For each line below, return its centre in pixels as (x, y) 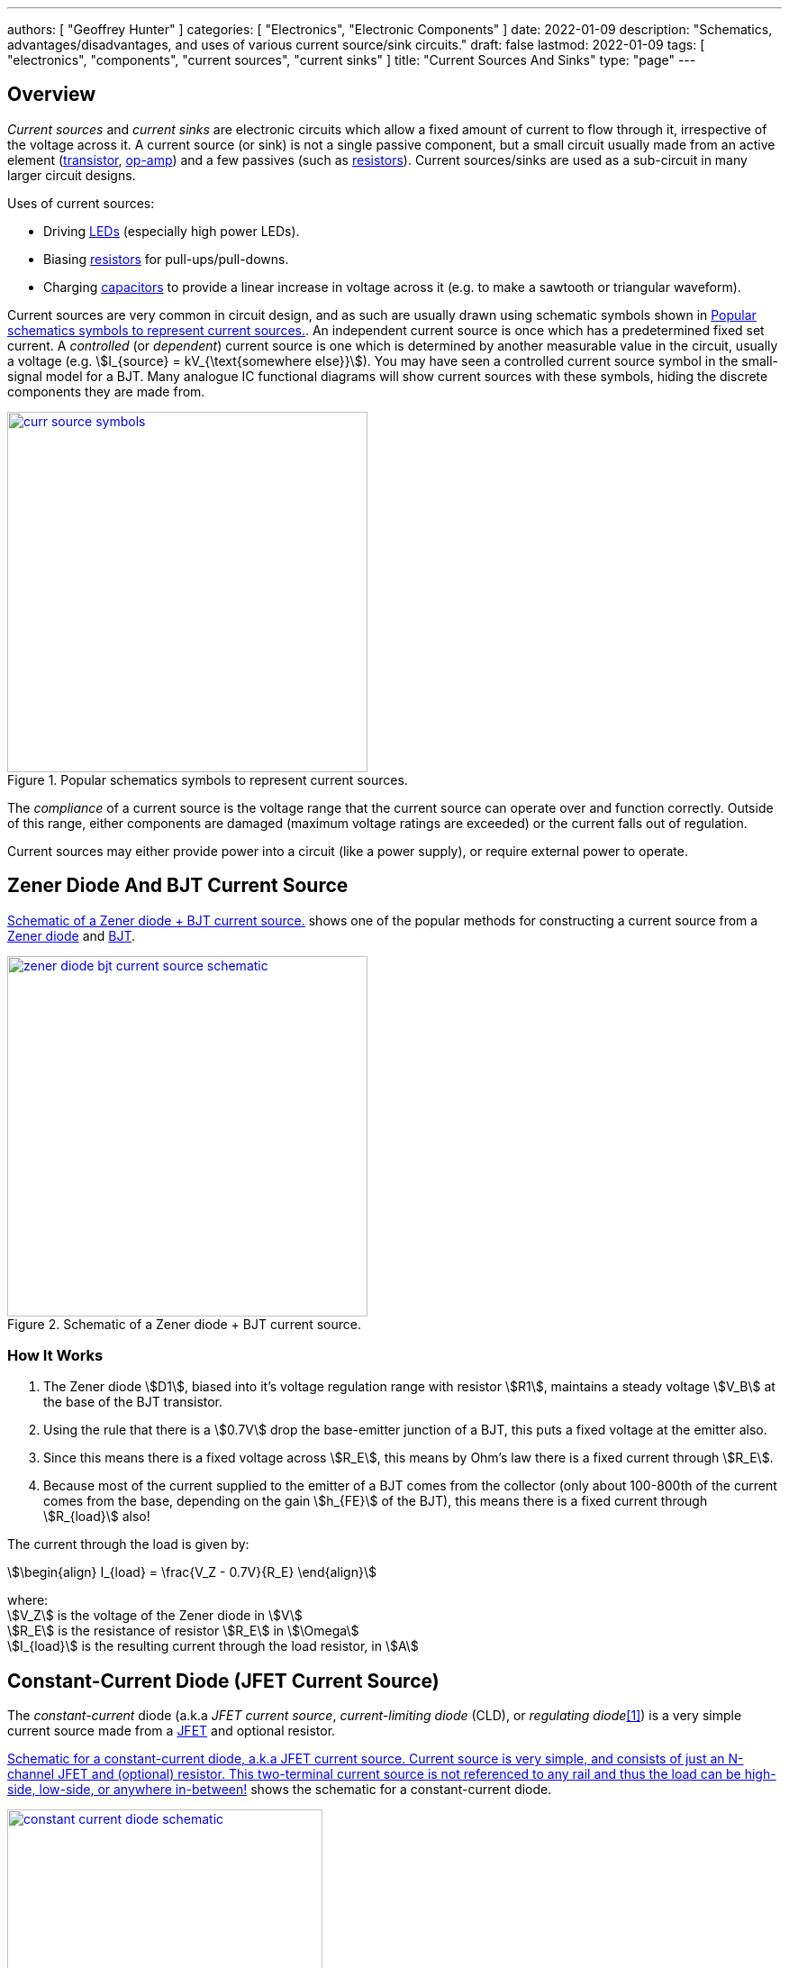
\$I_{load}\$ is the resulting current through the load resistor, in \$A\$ (213, 1646)
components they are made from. (106, 391)
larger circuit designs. (72, 175)
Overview (52, 95)
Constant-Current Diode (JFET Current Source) (223, 1681)
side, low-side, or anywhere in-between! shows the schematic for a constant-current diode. (280, 1790)
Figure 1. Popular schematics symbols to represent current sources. (208, 779)
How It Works (55, 1356)
